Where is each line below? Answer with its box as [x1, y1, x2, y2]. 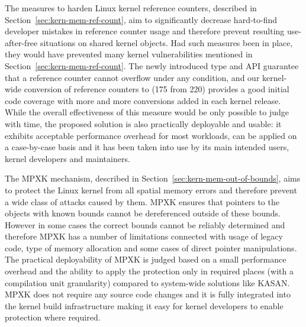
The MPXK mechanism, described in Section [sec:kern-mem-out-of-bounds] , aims [5, 172, 301, 184]
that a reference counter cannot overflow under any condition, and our [5, 71, 260, 83]
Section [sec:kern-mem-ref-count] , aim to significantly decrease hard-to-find [5, 13, 278, 25]
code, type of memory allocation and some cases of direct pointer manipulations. [5, 241, 297, 254]
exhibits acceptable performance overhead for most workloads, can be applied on [5, 129, 297, 141]
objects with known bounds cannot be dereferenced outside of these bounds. [5, 207, 281, 219]
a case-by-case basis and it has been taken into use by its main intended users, [5, 141, 289, 153]
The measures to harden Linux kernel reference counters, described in [5, 2, 257, 14]
